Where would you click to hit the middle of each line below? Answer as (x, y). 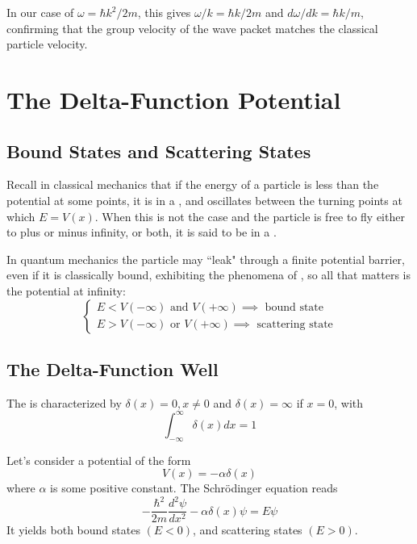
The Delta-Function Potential (174, 99)
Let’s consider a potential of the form (99, 460)
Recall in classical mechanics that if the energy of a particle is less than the (193, 184)
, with (349, 402)
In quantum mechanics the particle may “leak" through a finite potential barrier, (206, 259)
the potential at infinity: (66, 290)
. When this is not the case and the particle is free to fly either (250, 216)
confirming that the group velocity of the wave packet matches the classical (192, 28)
